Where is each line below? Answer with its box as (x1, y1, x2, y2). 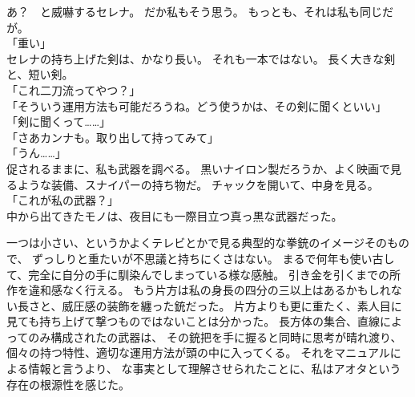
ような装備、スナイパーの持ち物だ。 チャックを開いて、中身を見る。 (17, 176, 379, 192)
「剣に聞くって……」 (6, 113, 111, 130)
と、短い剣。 (6, 66, 74, 83)
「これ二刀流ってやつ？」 (6, 81, 141, 98)
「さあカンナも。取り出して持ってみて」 (6, 128, 219, 145)
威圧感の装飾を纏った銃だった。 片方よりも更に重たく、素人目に (62, 297, 402, 314)
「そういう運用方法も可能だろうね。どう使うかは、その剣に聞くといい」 (6, 97, 387, 114)
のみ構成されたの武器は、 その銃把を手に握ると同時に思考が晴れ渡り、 (28, 328, 402, 345)
